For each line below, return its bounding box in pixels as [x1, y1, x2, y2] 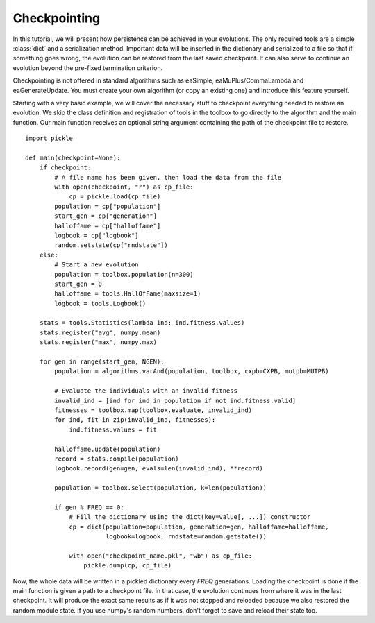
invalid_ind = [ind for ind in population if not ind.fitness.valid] [54, 396, 297, 404]
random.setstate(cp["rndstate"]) [54, 241, 168, 249]
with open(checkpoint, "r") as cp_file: [54, 183, 194, 191]
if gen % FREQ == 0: [54, 503, 124, 511]
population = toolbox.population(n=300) [54, 271, 194, 278]
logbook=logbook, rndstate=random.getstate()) [105, 533, 267, 540]
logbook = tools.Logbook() [54, 299, 147, 307]
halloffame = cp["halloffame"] [54, 222, 161, 230]
